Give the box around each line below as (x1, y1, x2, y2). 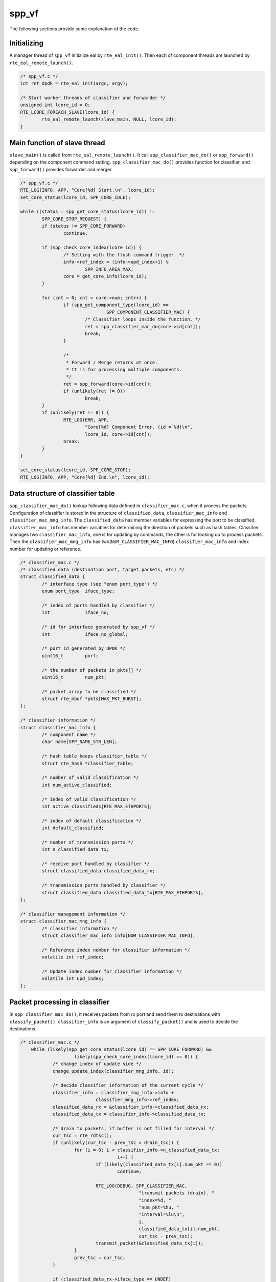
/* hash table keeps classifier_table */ (41, 753, 147, 759)
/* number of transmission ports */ (41, 839, 134, 845)
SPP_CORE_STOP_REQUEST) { (41, 216, 107, 222)
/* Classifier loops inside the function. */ (84, 316, 201, 323)
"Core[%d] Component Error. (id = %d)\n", (84, 424, 193, 430)
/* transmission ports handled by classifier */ (41, 883, 166, 888)
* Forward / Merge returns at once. (65, 359, 158, 365)
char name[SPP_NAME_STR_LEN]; (41, 739, 118, 745)
